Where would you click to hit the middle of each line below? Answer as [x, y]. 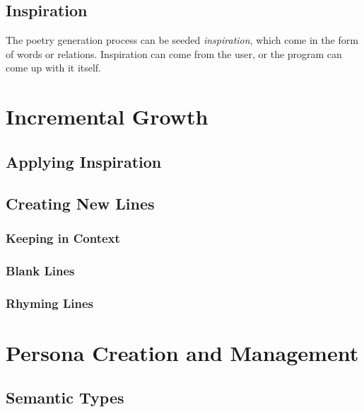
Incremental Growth [107, 116]
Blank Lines [40, 270]
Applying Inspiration [84, 161]
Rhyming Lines [50, 303]
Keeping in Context [63, 238]
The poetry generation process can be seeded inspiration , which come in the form [182, 40]
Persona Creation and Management [182, 352]
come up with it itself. [54, 68]
